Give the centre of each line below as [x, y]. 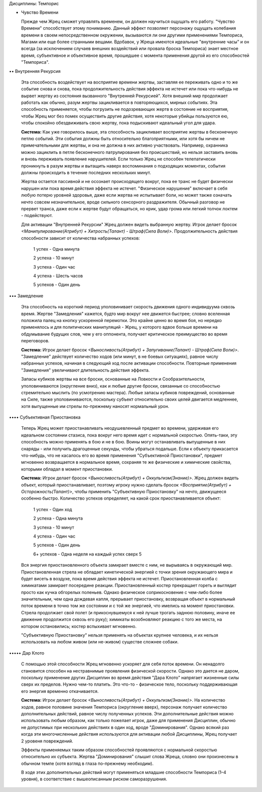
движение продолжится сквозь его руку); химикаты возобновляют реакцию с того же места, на [122, 620]
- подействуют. [37, 216]
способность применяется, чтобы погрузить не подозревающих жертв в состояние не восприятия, [125, 109]
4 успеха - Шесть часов [58, 276]
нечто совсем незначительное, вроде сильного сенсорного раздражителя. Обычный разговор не [123, 202]
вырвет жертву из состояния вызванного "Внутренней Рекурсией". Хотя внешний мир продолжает [124, 96]
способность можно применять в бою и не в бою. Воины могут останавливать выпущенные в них [123, 442]
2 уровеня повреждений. [47, 741]
